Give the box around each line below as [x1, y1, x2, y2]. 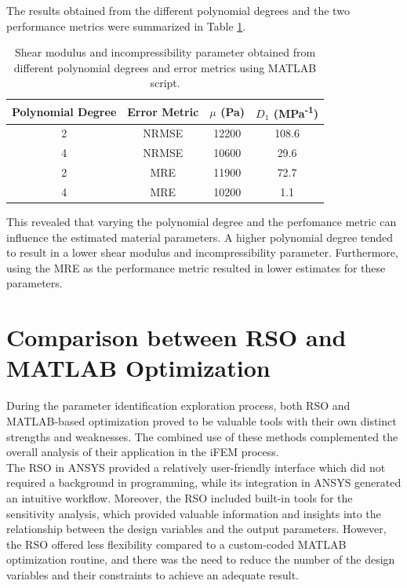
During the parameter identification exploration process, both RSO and [6, 397, 351, 414]
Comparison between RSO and [6, 321, 347, 353]
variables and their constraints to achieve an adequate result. [6, 566, 300, 583]
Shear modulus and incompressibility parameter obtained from [14, 44, 316, 60]
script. [150, 75, 180, 91]
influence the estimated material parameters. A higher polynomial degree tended [6, 228, 394, 245]
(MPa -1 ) [273, 102, 319, 121]
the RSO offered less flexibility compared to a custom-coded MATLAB [6, 535, 347, 552]
